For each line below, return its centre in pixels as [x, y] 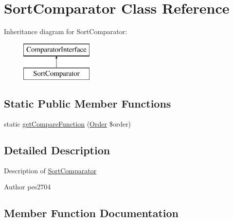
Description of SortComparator [50, 170]
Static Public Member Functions [88, 103]
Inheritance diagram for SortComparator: [66, 31]
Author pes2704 [27, 187]
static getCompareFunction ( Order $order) [68, 124]
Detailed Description [57, 150]
